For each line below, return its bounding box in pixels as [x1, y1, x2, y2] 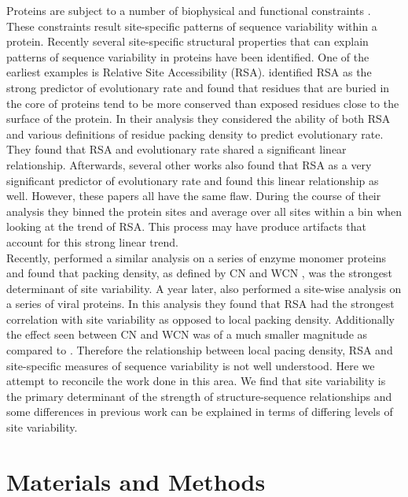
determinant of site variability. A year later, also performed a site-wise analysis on [6, 280, 402, 296]
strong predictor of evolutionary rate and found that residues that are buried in [6, 79, 390, 95]
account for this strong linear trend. [6, 233, 178, 250]
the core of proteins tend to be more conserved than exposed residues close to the [6, 95, 399, 111]
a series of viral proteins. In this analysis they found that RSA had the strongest [6, 295, 395, 312]
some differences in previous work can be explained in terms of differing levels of [6, 403, 393, 420]
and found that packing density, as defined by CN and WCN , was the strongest [6, 265, 392, 281]
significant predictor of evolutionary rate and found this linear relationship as [6, 172, 379, 188]
